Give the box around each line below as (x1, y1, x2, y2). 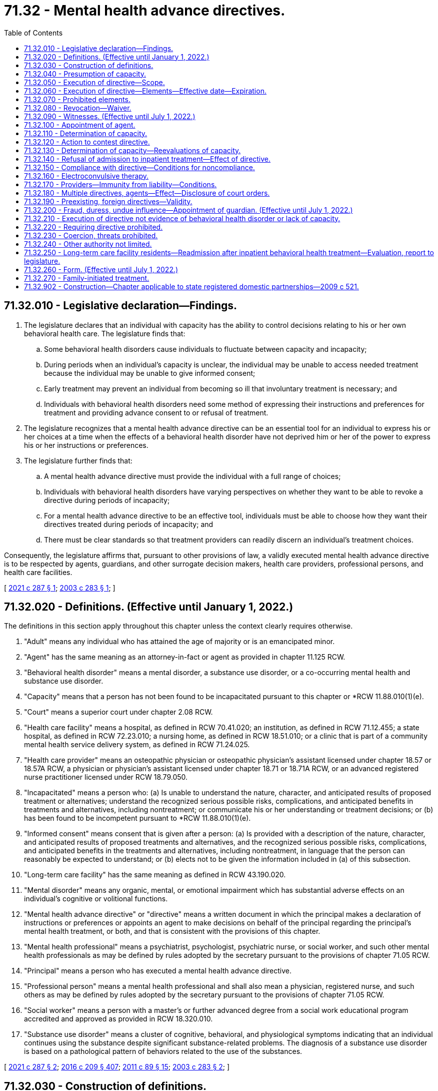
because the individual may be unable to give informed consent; (44, 368, 255, 377)
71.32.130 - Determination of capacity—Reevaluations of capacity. (24, 146, 241, 155)
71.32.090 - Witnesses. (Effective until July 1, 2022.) (24, 112, 195, 121)
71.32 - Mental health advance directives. (4, 2, 285, 19)
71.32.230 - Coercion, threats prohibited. (24, 231, 158, 240)
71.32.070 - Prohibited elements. (24, 95, 130, 104)
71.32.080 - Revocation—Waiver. (24, 103, 131, 112)
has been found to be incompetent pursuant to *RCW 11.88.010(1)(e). (24, 814, 251, 823)
